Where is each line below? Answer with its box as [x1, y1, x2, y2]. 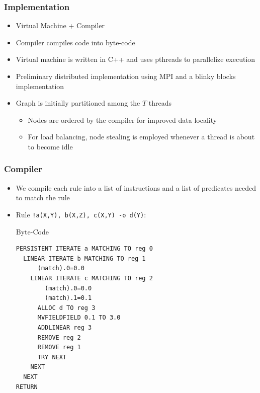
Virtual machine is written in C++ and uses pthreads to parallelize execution [16, 54, 255, 64]
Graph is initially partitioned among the [16, 98, 140, 108]
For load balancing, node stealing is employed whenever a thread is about [28, 131, 255, 142]
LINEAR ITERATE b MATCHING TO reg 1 [23, 255, 146, 262]
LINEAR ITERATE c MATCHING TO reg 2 [30, 275, 153, 282]
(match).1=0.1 [45, 294, 92, 302]
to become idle [28, 141, 73, 151]
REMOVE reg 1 [37, 344, 81, 351]
